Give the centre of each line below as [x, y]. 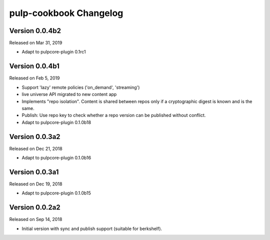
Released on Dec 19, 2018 [36, 184]
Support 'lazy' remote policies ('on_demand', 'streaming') [81, 87]
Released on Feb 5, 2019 [34, 78]
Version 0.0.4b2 [35, 31]
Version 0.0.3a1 [34, 172]
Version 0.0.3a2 [35, 137]
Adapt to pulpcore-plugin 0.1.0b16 [56, 158]
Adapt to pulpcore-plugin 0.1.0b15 [56, 193]
